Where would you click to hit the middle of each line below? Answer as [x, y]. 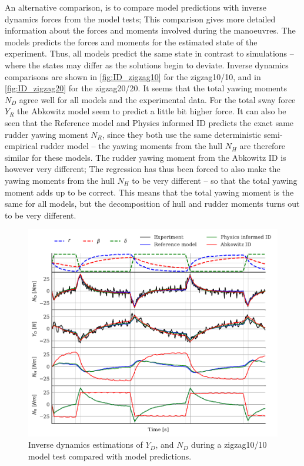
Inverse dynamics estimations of [86, 444]
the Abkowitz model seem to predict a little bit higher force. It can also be [152, 111]
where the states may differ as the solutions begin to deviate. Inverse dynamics [147, 65]
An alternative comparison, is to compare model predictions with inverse [136, 7]
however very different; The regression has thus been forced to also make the [143, 169]
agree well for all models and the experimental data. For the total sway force [157, 99]
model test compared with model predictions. [110, 456]
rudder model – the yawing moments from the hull [131, 146]
